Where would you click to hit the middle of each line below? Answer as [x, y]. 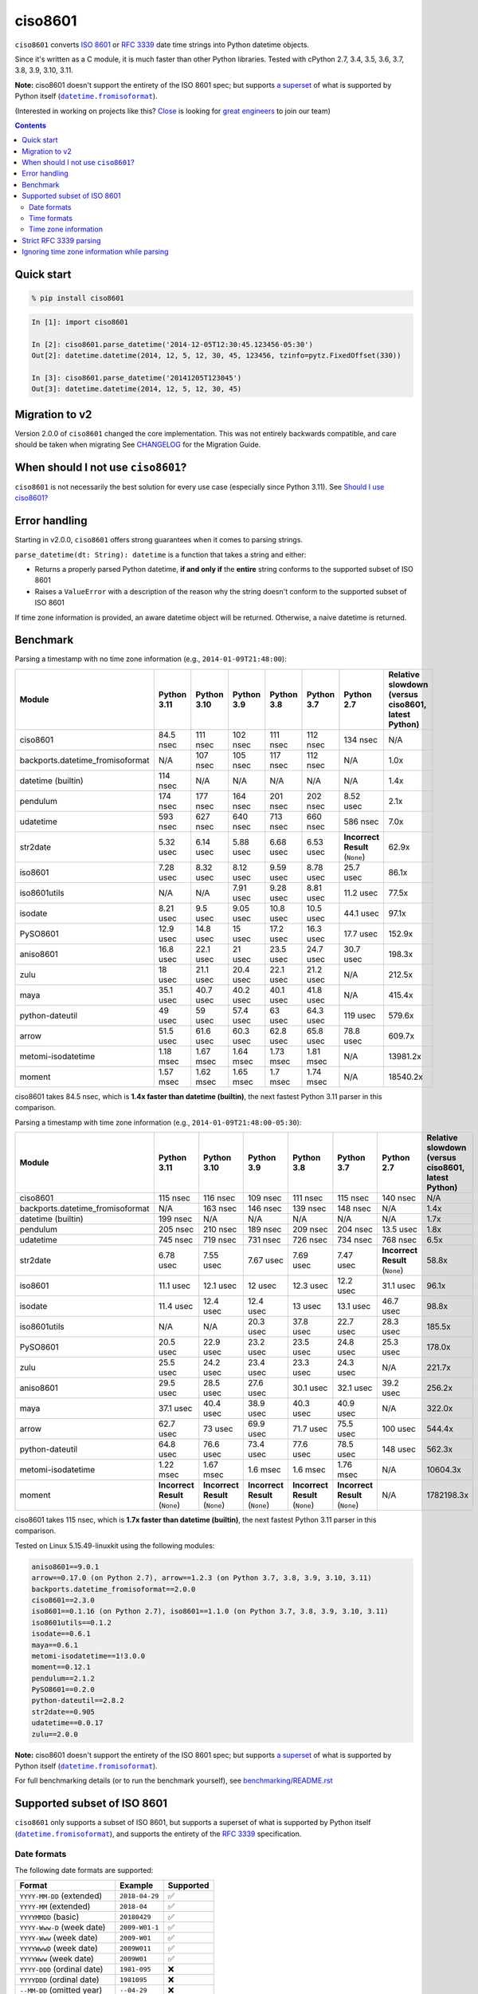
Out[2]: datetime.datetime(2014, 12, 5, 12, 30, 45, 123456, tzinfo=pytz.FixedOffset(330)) [216, 355]
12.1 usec [220, 1286]
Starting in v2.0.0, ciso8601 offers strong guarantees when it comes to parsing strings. [159, 540]
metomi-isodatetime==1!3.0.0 [88, 1656]
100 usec [399, 1429]
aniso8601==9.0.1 [65, 1566]
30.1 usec [310, 1388]
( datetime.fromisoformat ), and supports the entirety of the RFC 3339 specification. [158, 1834]
